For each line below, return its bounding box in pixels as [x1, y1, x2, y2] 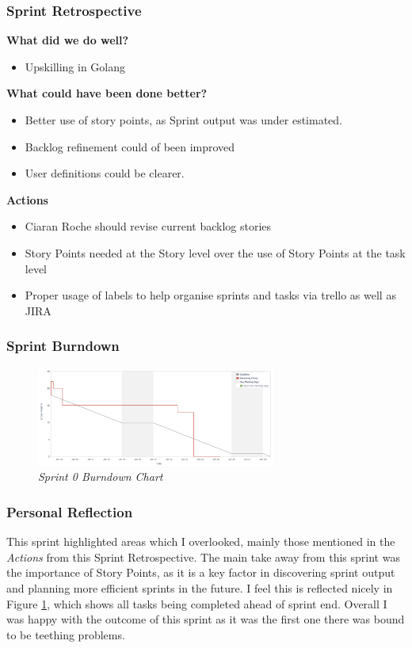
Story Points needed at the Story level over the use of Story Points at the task [25, 244, 406, 261]
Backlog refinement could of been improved [25, 138, 235, 154]
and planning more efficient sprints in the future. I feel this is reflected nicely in [6, 579, 393, 596]
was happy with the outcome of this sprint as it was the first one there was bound [6, 611, 405, 627]
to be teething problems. [6, 626, 125, 642]
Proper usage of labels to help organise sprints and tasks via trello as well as [25, 287, 396, 303]
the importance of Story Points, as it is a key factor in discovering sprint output [6, 564, 395, 581]
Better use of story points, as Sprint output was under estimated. [25, 112, 342, 128]
